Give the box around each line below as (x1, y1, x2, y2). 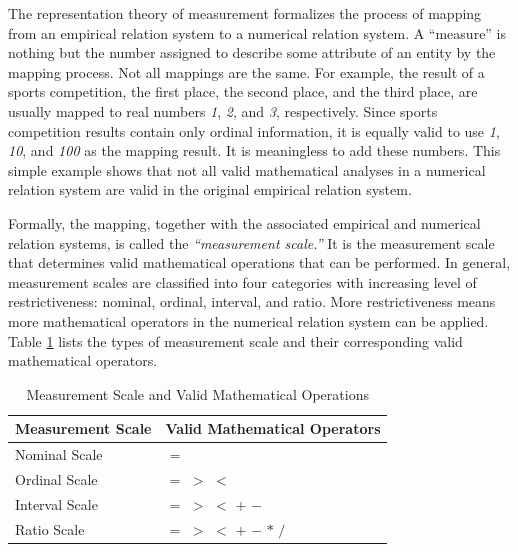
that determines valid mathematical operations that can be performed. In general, (8, 252, 511, 273)
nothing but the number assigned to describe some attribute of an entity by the (8, 42, 496, 63)
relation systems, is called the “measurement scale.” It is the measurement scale (8, 232, 495, 253)
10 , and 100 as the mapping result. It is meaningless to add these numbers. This (8, 140, 501, 161)
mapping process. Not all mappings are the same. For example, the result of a (8, 61, 485, 82)
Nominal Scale (15, 444, 103, 465)
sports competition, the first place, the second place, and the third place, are (8, 81, 478, 102)
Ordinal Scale (15, 468, 98, 489)
